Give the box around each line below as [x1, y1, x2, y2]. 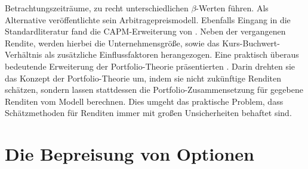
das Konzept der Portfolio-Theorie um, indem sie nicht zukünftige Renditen [5, 71, 282, 84]
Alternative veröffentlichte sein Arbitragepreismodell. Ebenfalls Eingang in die [5, 13, 291, 26]
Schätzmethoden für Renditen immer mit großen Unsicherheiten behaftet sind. [5, 107, 292, 119]
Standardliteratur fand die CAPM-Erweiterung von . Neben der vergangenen [5, 25, 286, 37]
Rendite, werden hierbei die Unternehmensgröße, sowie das [5, 36, 220, 49]
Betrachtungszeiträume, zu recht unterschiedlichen [5, 2, 189, 14]
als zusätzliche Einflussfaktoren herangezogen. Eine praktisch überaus [45, 48, 299, 61]
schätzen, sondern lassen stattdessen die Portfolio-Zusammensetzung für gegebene [5, 83, 303, 96]
